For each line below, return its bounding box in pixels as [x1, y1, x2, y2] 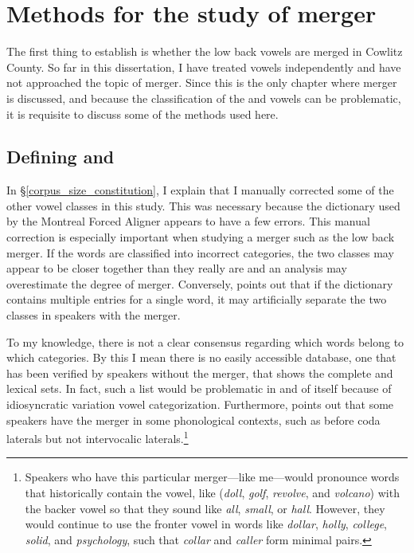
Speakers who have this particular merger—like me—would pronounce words [25, 469, 400, 485]
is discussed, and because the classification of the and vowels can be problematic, [6, 89, 401, 106]
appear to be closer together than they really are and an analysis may [6, 260, 347, 276]
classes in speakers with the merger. [6, 307, 181, 324]
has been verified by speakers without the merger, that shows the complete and [6, 364, 393, 381]
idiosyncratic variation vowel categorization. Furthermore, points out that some [6, 396, 394, 413]
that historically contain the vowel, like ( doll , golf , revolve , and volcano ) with [25, 484, 400, 501]
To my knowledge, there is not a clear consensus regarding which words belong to [6, 333, 404, 350]
